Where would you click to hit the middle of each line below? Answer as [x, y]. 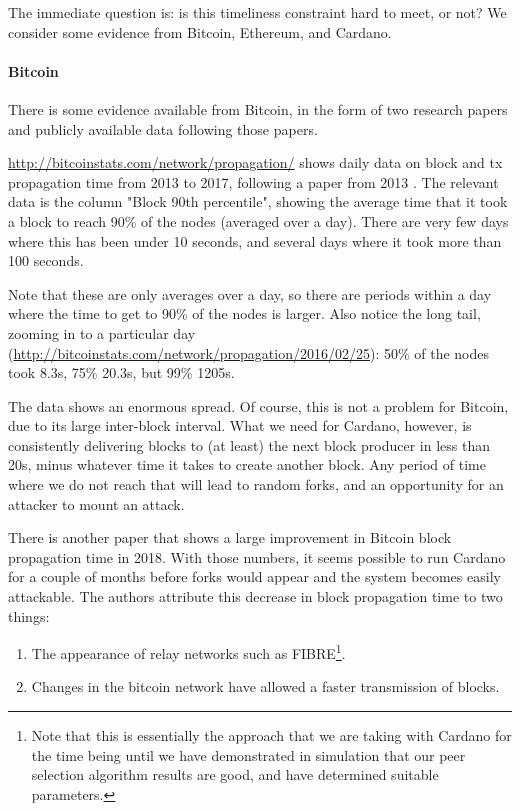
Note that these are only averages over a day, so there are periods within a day [250, 293]
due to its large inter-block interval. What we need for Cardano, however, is [240, 425]
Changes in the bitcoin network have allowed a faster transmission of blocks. [265, 686]
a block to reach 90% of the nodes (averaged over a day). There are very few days [258, 220]
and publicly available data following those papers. [163, 128]
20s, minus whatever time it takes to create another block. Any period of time [247, 464]
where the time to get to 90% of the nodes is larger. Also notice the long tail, [244, 313]
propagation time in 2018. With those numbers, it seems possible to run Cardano [257, 556]
